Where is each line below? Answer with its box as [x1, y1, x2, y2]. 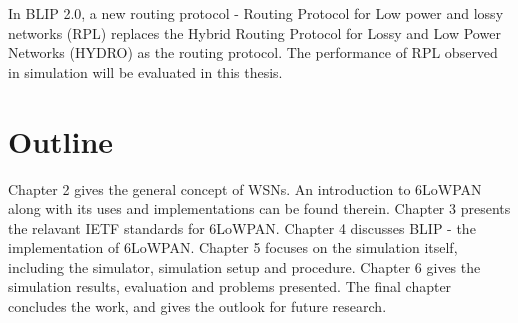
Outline [8, 120, 114, 161]
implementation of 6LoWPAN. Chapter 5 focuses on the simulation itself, [8, 237, 458, 258]
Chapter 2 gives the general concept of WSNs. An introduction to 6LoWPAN [8, 178, 482, 199]
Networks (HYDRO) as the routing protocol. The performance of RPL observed [8, 42, 498, 63]
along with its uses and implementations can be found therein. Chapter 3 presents [8, 198, 511, 219]
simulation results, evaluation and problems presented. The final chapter [8, 276, 452, 297]
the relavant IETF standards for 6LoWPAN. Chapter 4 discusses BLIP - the [8, 217, 476, 238]
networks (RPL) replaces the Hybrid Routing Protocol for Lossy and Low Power [8, 22, 501, 43]
